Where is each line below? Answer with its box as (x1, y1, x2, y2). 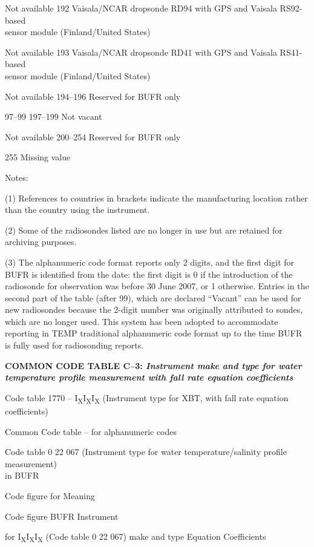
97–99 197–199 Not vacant (5, 110, 102, 123)
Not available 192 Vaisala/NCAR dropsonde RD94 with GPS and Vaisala (5, 2, 277, 14)
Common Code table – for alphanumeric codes (5, 425, 177, 437)
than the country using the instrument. (5, 203, 150, 216)
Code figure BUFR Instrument (5, 509, 119, 522)
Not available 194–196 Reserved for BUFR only (5, 90, 181, 102)
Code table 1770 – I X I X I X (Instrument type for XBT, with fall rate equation (5, 391, 289, 405)
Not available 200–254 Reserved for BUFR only (5, 130, 181, 143)
